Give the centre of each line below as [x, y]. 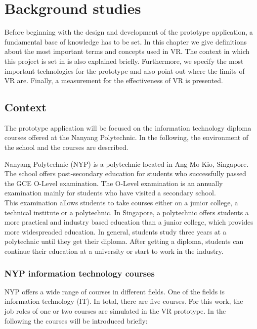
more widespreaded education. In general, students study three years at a [115, 231]
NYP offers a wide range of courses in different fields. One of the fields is [115, 291]
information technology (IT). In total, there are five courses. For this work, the [124, 301]
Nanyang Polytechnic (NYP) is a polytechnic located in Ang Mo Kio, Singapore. [127, 164]
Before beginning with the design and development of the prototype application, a [129, 32]
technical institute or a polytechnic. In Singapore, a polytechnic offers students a [127, 212]
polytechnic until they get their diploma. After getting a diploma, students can [124, 241]
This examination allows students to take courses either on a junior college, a [121, 203]
